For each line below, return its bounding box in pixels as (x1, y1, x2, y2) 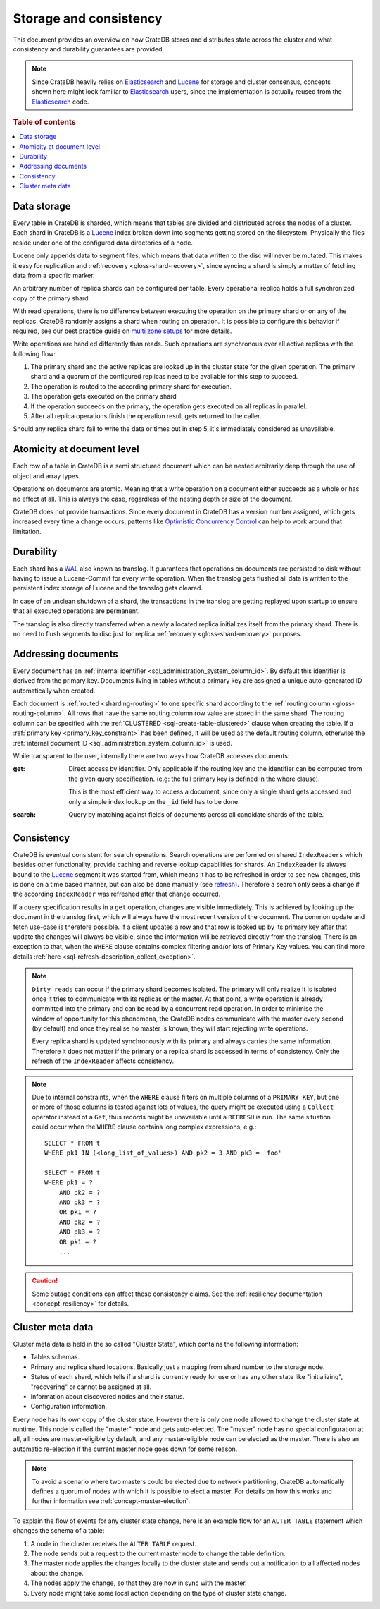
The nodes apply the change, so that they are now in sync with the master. (30, 1579, 248, 1587)
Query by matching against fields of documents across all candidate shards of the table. (68, 810, 324, 818)
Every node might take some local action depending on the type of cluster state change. (30, 1589, 286, 1597)
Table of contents (13, 117, 77, 127)
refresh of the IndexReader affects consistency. (32, 1057, 175, 1065)
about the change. (30, 1569, 84, 1577)
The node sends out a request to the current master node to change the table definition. (30, 1549, 286, 1558)
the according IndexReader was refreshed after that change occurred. (13, 889, 221, 899)
